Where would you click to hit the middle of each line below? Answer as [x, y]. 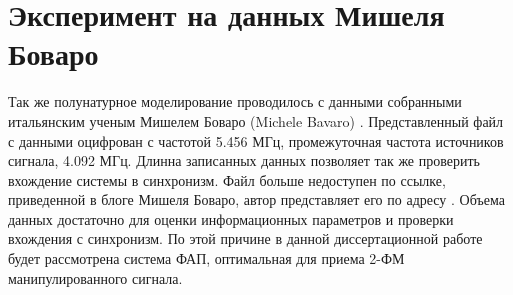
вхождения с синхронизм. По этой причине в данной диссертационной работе [245, 238]
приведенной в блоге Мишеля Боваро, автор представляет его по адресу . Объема [256, 199]
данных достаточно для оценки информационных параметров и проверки [231, 218]
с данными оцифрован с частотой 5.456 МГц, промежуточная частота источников [256, 140]
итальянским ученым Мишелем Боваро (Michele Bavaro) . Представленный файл [256, 120]
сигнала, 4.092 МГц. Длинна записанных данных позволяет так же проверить [244, 160]
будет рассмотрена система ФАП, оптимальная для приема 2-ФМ [206, 258]
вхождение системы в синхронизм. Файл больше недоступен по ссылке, [227, 179]
